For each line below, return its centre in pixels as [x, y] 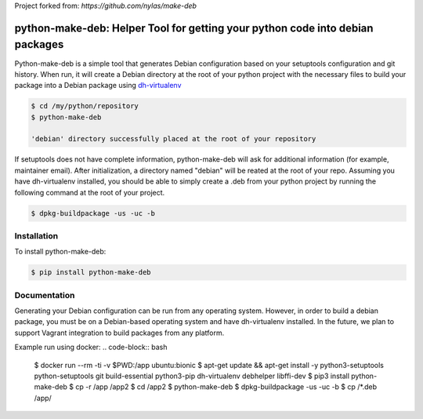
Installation [36, 235]
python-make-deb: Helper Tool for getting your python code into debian [194, 28]
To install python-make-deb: [60, 252]
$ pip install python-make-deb [91, 272]
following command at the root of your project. [90, 192]
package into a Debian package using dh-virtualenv [98, 86]
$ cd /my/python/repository [85, 106]
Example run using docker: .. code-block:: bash [91, 347]
